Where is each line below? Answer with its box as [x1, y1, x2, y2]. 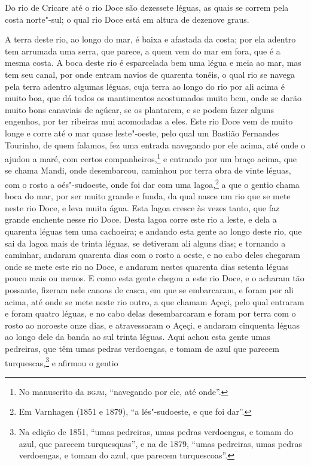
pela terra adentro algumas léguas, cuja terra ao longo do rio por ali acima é [5, 80, 285, 92]
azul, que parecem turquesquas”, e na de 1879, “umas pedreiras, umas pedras [19, 437, 302, 449]
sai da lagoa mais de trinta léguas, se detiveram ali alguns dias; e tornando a [5, 236, 286, 249]
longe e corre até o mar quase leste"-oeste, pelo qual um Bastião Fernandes [5, 126, 279, 139]
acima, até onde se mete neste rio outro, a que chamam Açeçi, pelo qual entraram [5, 295, 304, 308]
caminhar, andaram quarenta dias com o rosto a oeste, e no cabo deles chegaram [5, 248, 300, 261]
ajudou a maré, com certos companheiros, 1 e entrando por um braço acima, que [5, 151, 297, 165]
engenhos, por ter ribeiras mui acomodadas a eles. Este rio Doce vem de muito [5, 115, 293, 127]
